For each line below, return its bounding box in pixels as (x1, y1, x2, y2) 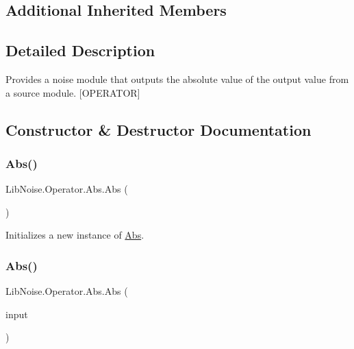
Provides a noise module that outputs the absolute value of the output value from (5, 71, 349, 86)
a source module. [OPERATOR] (5, 85, 140, 99)
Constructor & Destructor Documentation (5, 119, 312, 140)
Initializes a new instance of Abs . (5, 228, 144, 242)
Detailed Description (5, 40, 155, 61)
